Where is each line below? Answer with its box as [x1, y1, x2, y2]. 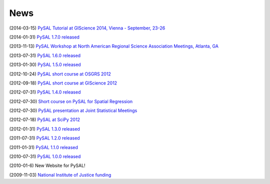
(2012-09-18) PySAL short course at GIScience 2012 [9, 80, 117, 86]
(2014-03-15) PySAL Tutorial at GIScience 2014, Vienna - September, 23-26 [9, 25, 165, 31]
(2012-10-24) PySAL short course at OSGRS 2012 [9, 70, 111, 77]
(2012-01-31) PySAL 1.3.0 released [9, 125, 80, 132]
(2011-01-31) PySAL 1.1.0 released [9, 144, 78, 150]
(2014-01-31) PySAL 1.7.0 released [9, 34, 80, 40]
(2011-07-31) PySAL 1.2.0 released [9, 135, 80, 141]
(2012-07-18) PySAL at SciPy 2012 [9, 116, 80, 122]
